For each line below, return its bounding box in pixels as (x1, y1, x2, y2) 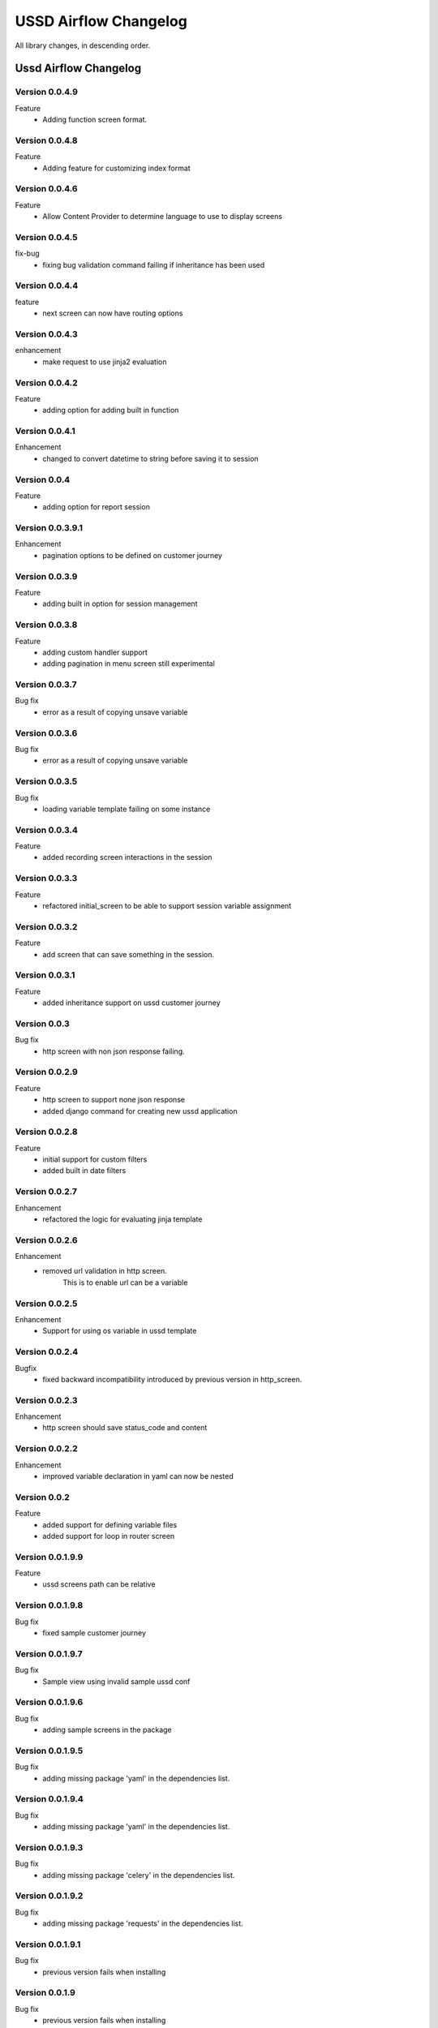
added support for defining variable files (42, 1519, 178, 1529)
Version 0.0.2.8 (15, 1126, 78, 1137)
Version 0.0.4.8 (15, 135, 79, 146)
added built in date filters (42, 1166, 127, 1175)
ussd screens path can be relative (42, 1579, 156, 1589)
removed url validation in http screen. (42, 1266, 167, 1276)
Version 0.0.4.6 (15, 183, 78, 195)
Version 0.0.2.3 (15, 1394, 78, 1406)
